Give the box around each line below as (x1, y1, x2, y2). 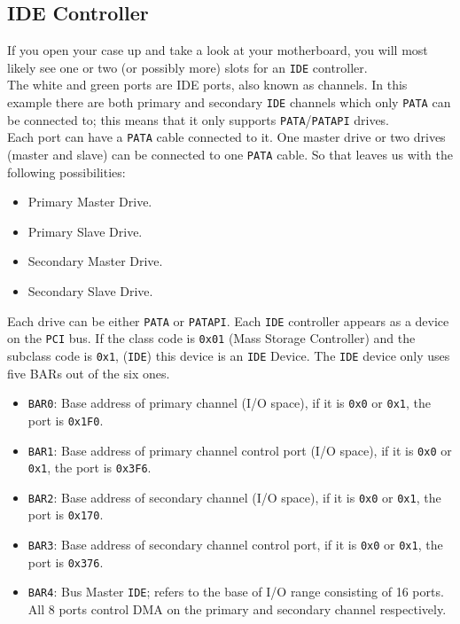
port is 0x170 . (27, 505, 104, 524)
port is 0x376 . (27, 552, 104, 571)
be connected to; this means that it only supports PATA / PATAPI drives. (7, 110, 390, 129)
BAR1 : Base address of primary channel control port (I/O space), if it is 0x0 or (27, 441, 452, 459)
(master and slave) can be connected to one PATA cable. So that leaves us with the (7, 145, 453, 164)
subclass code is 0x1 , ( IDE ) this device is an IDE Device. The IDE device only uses (7, 346, 450, 364)
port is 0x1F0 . (27, 410, 104, 429)
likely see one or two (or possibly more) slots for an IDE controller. (7, 58, 368, 76)
